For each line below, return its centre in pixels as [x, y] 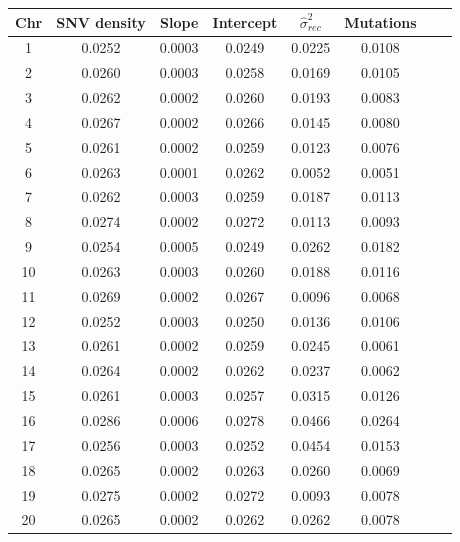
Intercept [245, 21]
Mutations [380, 21]
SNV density [101, 21]
